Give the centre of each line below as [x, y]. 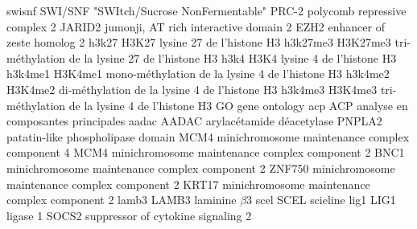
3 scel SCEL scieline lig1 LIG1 [321, 200]
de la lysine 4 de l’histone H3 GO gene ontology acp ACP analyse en [238, 105]
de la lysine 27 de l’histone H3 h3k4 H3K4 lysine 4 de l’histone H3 [233, 57]
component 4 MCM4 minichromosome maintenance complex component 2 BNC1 [206, 152]
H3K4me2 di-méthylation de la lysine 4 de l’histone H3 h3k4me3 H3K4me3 [192, 89]
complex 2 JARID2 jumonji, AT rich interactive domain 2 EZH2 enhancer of [196, 26]
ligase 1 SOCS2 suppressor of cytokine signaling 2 [129, 215]
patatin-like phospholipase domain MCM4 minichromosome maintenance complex [208, 136]
